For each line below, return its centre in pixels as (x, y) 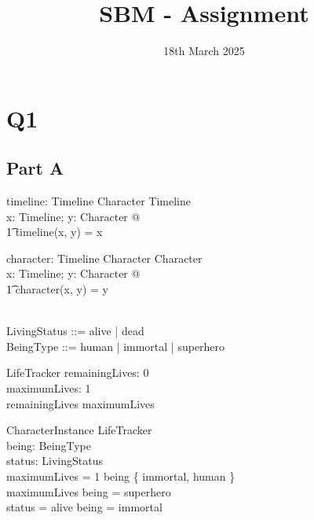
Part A (35, 168)
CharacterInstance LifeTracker (79, 430)
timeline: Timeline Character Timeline (99, 201)
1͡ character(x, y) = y (57, 289)
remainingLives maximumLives (80, 403)
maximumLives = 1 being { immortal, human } (121, 476)
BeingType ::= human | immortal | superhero (116, 346)
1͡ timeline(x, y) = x (55, 232)
